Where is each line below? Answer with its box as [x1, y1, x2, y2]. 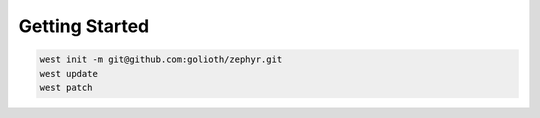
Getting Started [18, 15, 150, 37]
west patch [39, 81, 93, 93]
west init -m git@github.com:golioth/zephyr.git [39, 54, 283, 65]
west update [39, 68, 99, 79]
